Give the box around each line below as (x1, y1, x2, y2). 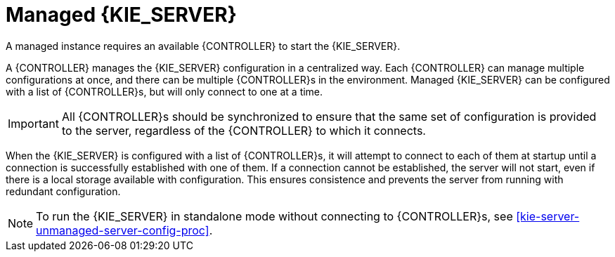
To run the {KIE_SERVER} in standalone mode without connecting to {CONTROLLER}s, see (36, 209, 513, 223)
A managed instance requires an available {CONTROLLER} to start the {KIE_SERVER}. (6, 39, 401, 52)
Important (8, 116, 59, 131)
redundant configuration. (6, 185, 121, 197)
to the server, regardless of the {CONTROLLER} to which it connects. (61, 123, 426, 138)
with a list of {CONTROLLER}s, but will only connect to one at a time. (6, 85, 323, 98)
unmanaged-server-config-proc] (36, 223, 209, 237)
